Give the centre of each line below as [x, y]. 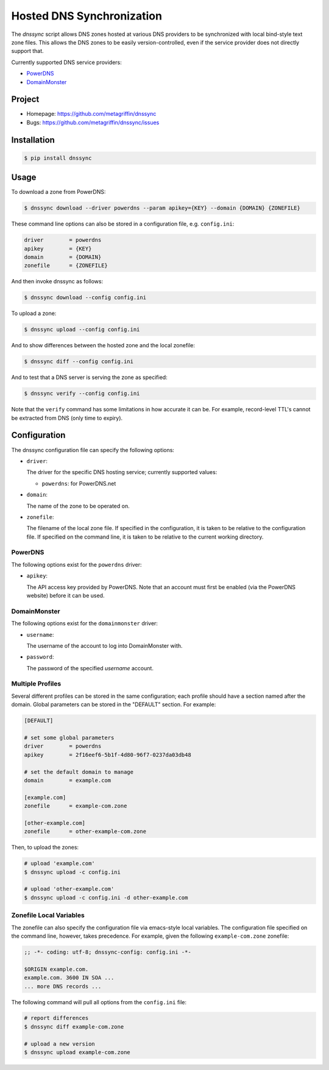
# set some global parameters [69, 738]
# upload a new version [60, 1044]
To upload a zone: [34, 313]
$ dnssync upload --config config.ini [82, 330]
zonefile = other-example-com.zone [85, 831]
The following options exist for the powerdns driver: [77, 564]
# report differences [56, 1018]
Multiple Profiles [36, 684]
